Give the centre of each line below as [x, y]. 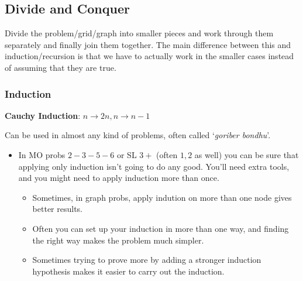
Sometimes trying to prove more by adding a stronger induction [147, 260]
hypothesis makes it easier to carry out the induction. [128, 271]
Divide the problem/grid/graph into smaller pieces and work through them [139, 33]
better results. [57, 209]
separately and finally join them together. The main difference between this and [148, 44]
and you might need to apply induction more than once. [119, 178]
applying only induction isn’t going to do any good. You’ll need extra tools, [154, 166]
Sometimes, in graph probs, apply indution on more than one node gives [162, 197]
